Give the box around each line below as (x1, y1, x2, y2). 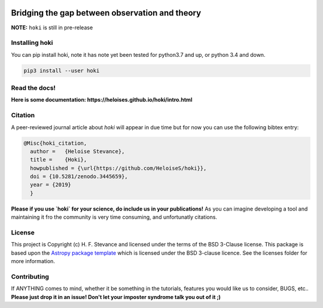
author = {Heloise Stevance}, (30, 148, 125, 155)
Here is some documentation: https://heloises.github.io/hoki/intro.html (11, 96, 193, 103)
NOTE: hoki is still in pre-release (11, 24, 93, 31)
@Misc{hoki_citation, (23, 139, 87, 147)
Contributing (11, 272, 49, 280)
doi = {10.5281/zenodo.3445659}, (30, 173, 128, 180)
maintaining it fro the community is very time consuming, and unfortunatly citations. (11, 214, 218, 221)
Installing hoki (11, 39, 53, 47)
